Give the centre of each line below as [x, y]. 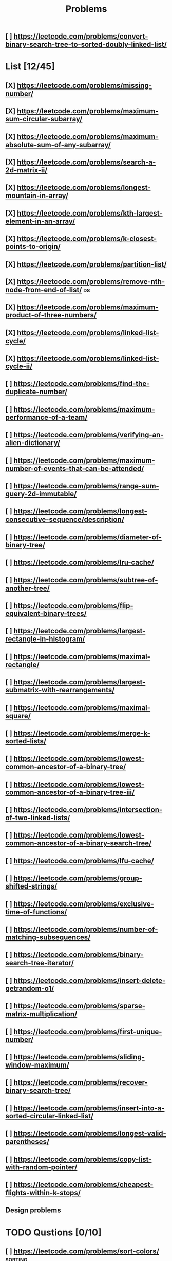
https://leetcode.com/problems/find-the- [82, 384]
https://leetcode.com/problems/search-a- [87, 162]
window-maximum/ [37, 1065]
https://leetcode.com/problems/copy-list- [83, 1159]
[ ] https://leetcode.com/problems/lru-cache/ [80, 563]
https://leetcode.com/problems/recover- [81, 1083]
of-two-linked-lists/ [38, 818]
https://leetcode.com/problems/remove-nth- [91, 282]
